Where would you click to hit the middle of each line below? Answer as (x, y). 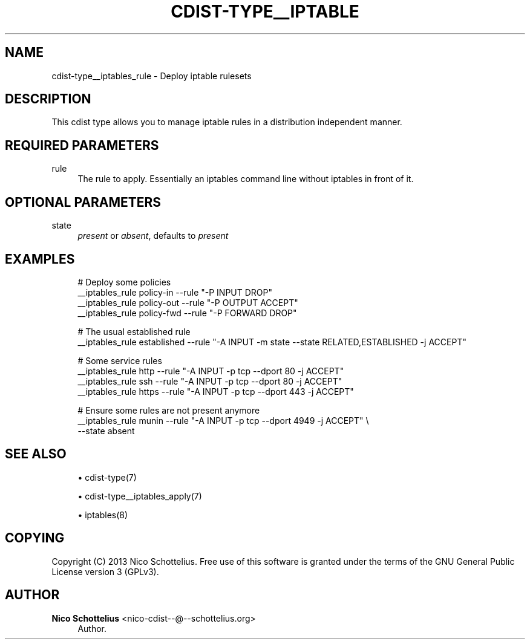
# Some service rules (120, 360)
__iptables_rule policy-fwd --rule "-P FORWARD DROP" (187, 313)
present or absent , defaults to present (153, 236)
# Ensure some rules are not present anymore (169, 410)
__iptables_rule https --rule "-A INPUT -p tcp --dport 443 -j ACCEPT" (216, 391)
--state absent (106, 431)
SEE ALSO (36, 454)
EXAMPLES (40, 259)
